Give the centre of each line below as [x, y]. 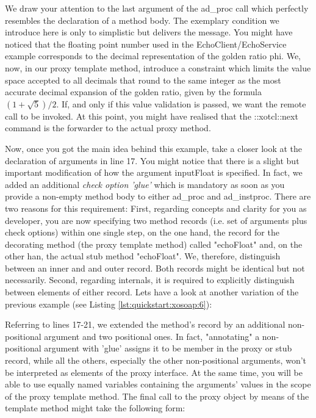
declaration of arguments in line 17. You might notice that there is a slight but [152, 160]
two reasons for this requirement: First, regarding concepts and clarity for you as [156, 208]
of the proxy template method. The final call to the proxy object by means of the [157, 396]
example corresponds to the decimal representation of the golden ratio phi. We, [153, 56]
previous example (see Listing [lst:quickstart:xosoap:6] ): [109, 304]
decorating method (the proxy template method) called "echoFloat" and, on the [154, 244]
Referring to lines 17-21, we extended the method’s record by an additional [145, 324]
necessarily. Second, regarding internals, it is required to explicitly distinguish [150, 280]
